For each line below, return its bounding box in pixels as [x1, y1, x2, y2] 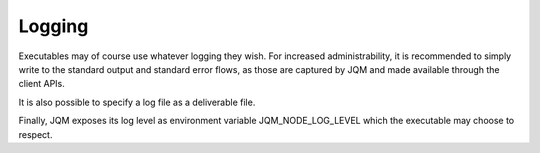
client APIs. [18, 78, 65, 90]
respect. [18, 128, 53, 140]
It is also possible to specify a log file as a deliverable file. [18, 96, 256, 108]
